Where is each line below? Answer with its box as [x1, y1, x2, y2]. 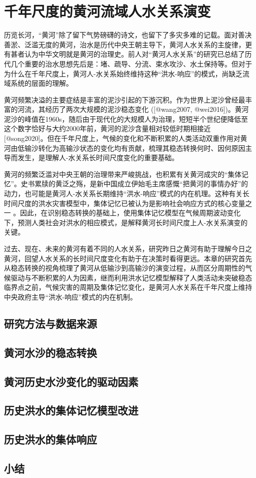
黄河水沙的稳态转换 [4, 344, 97, 360]
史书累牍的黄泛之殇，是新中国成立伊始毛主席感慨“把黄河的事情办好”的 [21, 178, 248, 189]
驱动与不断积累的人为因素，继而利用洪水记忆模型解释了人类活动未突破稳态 [10, 272, 252, 282]
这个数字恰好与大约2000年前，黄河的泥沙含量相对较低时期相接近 [4, 123, 211, 134]
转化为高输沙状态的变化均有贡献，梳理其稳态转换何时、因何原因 [38, 142, 245, 153]
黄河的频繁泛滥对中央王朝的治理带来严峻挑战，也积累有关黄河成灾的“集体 [4, 169, 242, 179]
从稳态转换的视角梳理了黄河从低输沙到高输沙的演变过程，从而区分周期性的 [4, 263, 245, 273]
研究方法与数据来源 [4, 315, 97, 331]
